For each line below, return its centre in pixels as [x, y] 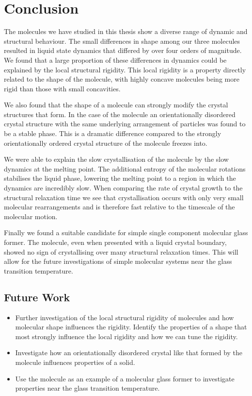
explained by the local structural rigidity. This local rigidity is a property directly [125, 69]
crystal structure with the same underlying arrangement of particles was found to [125, 124]
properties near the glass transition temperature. [87, 388]
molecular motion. [31, 216]
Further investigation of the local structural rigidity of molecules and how [125, 317]
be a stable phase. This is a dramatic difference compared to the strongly [113, 133]
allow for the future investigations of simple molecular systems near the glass [118, 261]
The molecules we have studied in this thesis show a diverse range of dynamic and [126, 31]
